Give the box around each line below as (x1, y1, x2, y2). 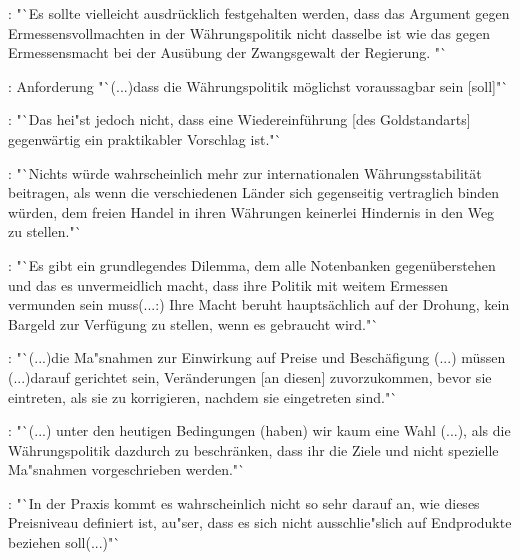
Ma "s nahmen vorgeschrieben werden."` (8, 459, 246, 480)
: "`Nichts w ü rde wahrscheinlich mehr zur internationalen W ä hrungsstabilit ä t (8, 162, 482, 183)
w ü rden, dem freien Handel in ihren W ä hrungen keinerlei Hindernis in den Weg (8, 201, 495, 222)
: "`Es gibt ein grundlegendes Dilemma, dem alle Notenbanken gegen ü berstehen (8, 254, 496, 275)
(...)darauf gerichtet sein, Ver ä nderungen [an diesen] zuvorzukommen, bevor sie (8, 366, 492, 387)
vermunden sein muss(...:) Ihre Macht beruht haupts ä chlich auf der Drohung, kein (8, 294, 510, 315)
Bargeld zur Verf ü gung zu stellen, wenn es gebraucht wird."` (8, 313, 379, 334)
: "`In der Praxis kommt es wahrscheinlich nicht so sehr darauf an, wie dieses (8, 492, 480, 513)
